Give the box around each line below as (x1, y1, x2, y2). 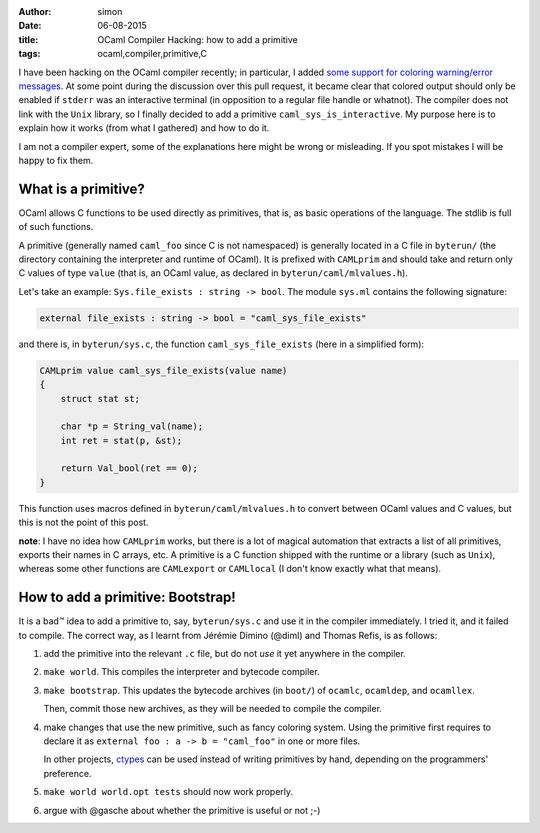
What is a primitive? (18, 180, 145, 197)
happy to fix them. (18, 154, 94, 166)
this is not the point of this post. (18, 516, 149, 529)
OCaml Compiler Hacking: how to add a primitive (97, 33, 299, 45)
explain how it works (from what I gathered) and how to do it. (18, 122, 270, 134)
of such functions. (18, 221, 94, 233)
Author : (18, 6, 52, 17)
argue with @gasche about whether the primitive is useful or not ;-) (43, 804, 321, 816)
